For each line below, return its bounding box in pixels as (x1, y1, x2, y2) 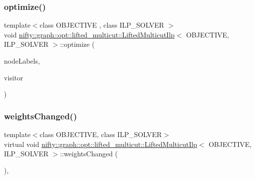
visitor (4, 72, 23, 82)
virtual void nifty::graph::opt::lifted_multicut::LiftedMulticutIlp (4, 139, 197, 149)
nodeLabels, (4, 56, 40, 66)
